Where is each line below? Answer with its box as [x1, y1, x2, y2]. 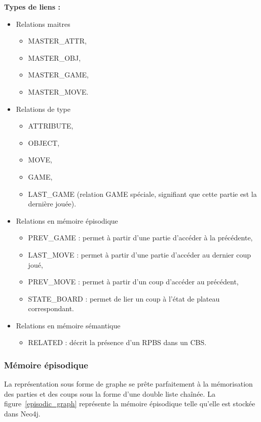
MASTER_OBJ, [28, 52, 81, 63]
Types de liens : [4, 2, 60, 12]
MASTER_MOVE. [28, 86, 89, 97]
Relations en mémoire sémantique [16, 320, 121, 330]
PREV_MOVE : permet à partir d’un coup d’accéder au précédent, [28, 276, 239, 287]
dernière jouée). [28, 198, 77, 209]
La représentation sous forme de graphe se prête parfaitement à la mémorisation [4, 378, 253, 389]
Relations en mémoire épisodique [16, 215, 118, 226]
